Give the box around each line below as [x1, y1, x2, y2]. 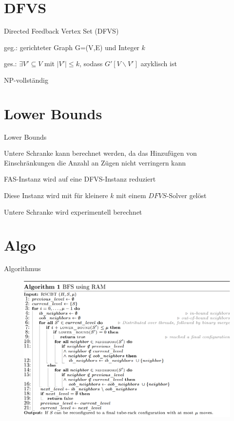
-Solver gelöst [166, 190, 207, 200]
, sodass [79, 58, 103, 69]
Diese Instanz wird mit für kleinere [4, 190, 108, 200]
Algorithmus [4, 263, 41, 274]
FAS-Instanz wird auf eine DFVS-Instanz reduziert [4, 174, 156, 184]
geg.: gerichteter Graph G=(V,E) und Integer [4, 42, 139, 52]
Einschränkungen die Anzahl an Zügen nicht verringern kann [4, 157, 186, 167]
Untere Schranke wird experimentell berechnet [4, 206, 142, 217]
